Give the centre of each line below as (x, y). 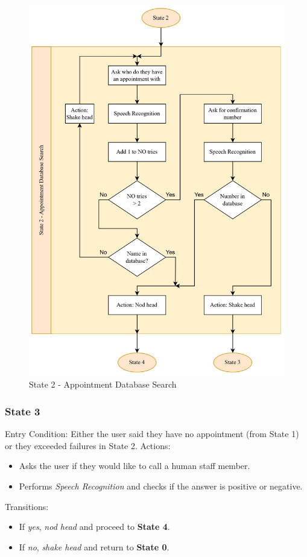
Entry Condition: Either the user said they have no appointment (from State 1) (152, 434)
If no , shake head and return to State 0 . (94, 546)
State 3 (23, 411)
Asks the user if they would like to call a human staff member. (135, 466)
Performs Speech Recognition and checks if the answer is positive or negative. (161, 486)
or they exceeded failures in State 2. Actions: (88, 445)
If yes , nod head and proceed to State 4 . (94, 527)
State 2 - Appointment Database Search (103, 384)
